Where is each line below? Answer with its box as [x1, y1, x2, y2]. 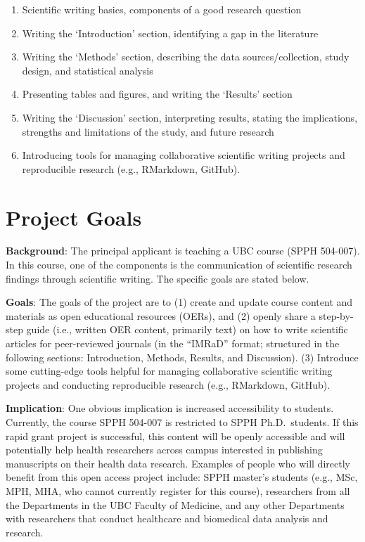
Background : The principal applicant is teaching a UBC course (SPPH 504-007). [6, 243, 360, 258]
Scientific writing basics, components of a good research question [22, 2, 302, 16]
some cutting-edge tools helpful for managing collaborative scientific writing [6, 363, 333, 378]
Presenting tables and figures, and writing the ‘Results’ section [22, 86, 293, 101]
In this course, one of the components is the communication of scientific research [6, 257, 352, 272]
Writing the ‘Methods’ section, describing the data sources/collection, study [22, 49, 350, 64]
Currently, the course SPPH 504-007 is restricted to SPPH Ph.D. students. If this [6, 415, 359, 429]
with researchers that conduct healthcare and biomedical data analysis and [6, 511, 328, 526]
